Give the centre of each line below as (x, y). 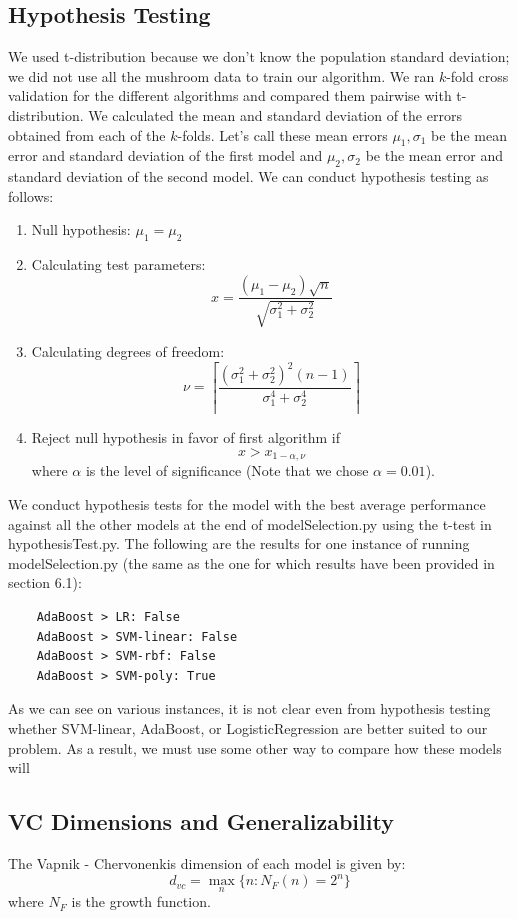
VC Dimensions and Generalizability (201, 821)
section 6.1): (45, 582)
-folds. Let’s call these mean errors (282, 134)
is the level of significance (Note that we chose (227, 470)
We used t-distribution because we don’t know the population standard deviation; (259, 56)
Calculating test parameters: (118, 264)
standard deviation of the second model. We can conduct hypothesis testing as (248, 176)
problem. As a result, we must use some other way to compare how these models (255, 747)
